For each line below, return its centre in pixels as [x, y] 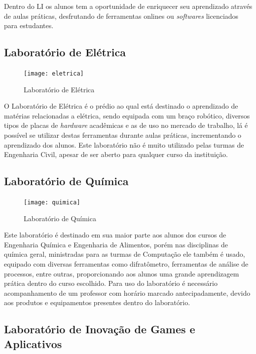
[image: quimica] [52, 202]
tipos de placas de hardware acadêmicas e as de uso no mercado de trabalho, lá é [126, 125]
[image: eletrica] [54, 73]
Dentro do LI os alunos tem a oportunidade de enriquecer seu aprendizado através [128, 6]
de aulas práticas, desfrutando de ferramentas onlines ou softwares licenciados [121, 16]
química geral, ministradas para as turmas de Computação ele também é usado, [125, 254]
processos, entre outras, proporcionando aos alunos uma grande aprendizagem [122, 273]
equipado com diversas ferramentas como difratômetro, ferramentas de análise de [126, 264]
